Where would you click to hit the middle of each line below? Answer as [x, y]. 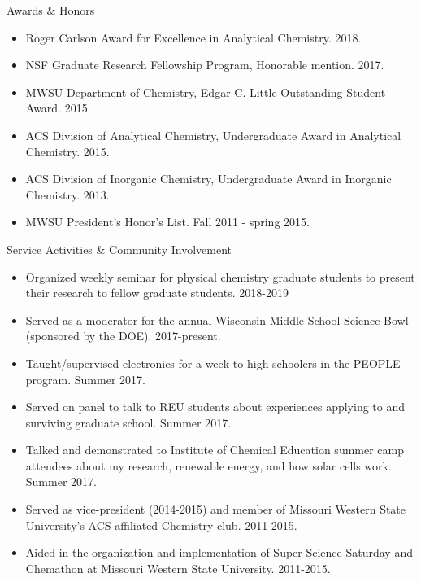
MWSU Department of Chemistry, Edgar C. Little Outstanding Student [206, 92]
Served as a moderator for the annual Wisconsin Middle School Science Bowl [217, 319]
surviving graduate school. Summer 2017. [128, 422]
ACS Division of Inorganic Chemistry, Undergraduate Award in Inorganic [208, 179]
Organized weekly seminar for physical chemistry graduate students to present [220, 276]
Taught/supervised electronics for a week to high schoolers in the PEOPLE [213, 363]
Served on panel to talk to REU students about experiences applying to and [215, 407]
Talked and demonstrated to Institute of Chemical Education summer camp [215, 450]
